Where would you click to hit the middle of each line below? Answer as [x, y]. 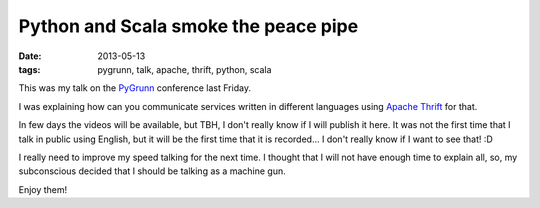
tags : [29, 69]
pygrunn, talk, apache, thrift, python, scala [184, 69]
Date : [30, 56]
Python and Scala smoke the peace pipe [188, 26]
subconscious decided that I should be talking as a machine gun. [152, 171]
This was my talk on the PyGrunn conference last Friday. [135, 88]
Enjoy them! [43, 189]
